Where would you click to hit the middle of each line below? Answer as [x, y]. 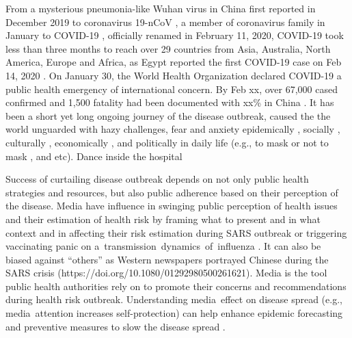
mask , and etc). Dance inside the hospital [94, 156]
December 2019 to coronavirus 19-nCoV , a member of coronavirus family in [165, 22]
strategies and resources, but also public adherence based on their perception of [172, 192]
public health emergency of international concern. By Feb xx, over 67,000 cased [172, 89]
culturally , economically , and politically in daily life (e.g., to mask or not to [167, 142]
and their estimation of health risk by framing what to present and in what [163, 219]
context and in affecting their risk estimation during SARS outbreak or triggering [176, 232]
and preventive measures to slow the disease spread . [116, 326]
